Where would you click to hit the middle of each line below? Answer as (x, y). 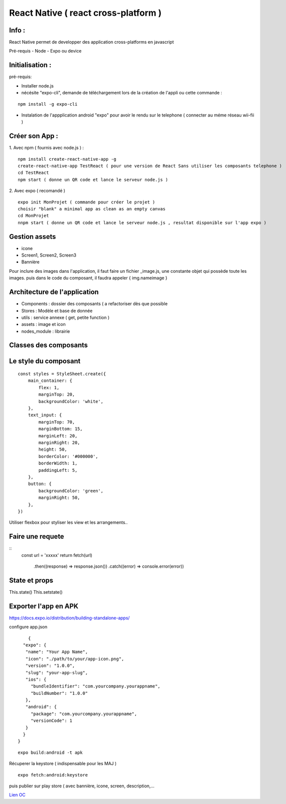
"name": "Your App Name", (57, 652)
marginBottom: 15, (61, 429)
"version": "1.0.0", (50, 666)
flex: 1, (49, 388)
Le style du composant (45, 361)
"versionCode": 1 (52, 721)
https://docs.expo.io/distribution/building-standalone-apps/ (70, 618)
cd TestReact (33, 173)
